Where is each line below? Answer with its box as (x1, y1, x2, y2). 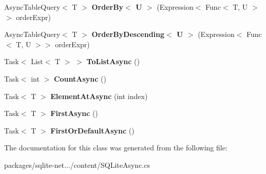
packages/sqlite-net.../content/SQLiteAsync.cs (4, 159, 150, 170)
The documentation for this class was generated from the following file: (4, 142, 227, 153)
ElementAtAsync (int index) (50, 90, 148, 101)
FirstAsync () (50, 108, 98, 119)
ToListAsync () (86, 56, 140, 67)
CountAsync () (53, 73, 106, 84)
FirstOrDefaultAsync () (50, 125, 135, 136)
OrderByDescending (91, 29, 165, 40)
